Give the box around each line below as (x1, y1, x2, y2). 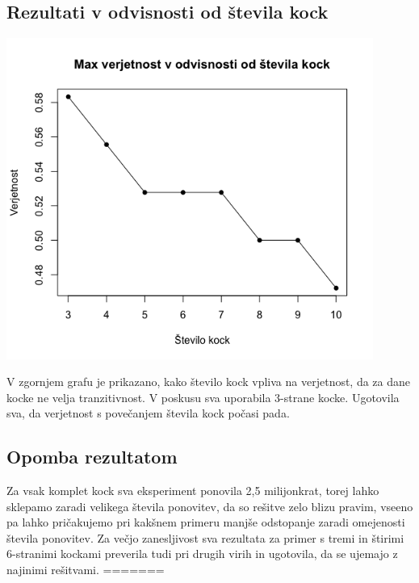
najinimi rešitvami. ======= (6, 561, 165, 578)
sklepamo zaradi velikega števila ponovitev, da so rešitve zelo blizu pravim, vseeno (6, 497, 413, 514)
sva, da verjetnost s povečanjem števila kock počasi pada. (6, 405, 290, 422)
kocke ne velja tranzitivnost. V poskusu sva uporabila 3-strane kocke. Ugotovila (6, 388, 400, 405)
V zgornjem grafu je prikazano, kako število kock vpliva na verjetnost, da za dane (6, 373, 411, 390)
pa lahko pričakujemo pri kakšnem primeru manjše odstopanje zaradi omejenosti (6, 514, 405, 531)
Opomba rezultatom (6, 444, 178, 469)
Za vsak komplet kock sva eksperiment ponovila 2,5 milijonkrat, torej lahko (6, 482, 379, 499)
